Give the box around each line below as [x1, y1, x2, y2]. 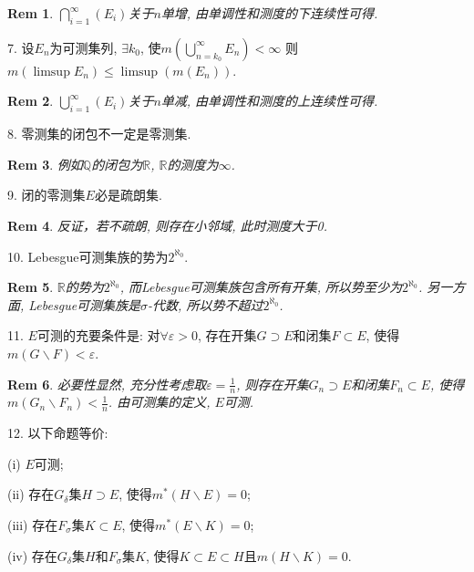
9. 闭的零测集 [7, 185, 86, 204]
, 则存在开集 [236, 374, 309, 393]
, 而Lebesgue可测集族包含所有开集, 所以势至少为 [119, 277, 403, 296]
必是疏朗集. [94, 185, 162, 204]
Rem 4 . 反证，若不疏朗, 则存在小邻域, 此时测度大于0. [7, 215, 327, 234]
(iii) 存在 [7, 515, 58, 534]
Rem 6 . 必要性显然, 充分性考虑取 [7, 374, 207, 393]
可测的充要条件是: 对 [36, 326, 160, 345]
